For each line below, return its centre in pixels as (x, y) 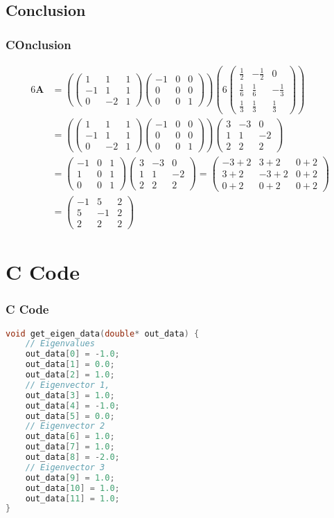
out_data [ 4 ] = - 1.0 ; (72, 405)
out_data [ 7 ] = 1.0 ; (70, 447)
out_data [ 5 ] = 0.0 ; (70, 416)
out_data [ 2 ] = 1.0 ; (70, 375)
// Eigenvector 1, (68, 385)
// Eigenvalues (60, 344)
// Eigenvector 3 (65, 467)
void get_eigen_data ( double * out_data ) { (103, 333)
